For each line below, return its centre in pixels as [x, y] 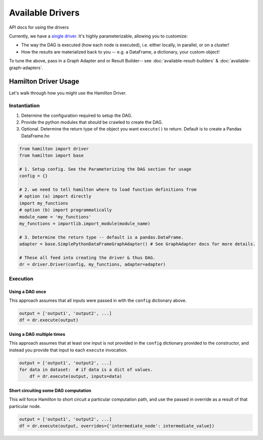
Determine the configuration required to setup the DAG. [77, 115]
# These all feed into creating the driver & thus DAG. [87, 257]
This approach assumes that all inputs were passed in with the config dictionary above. [98, 300]
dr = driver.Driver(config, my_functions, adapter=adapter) [93, 265]
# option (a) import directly [55, 196]
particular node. [25, 406]
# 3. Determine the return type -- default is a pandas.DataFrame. [102, 237]
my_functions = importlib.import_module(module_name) [85, 224]
